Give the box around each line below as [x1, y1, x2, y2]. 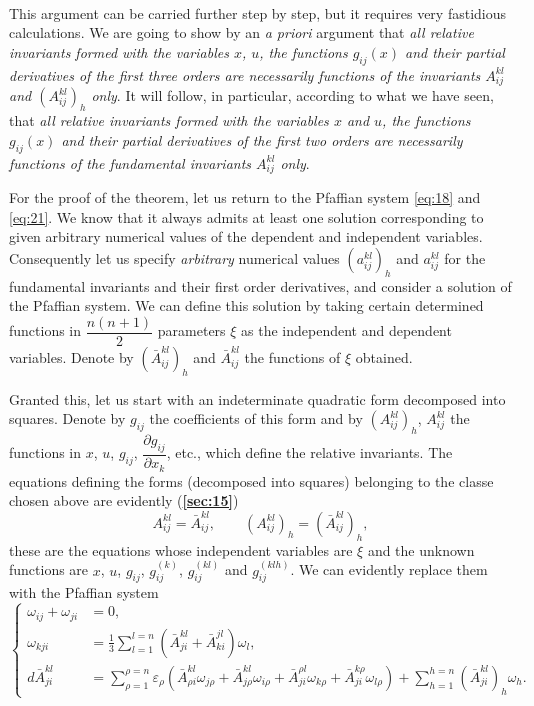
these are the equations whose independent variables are [9, 539, 353, 560]
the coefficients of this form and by [149, 408, 363, 429]
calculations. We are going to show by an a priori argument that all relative [9, 22, 474, 43]
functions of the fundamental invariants [9, 152, 252, 173]
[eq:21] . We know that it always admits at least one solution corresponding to [9, 206, 484, 227]
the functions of [244, 347, 341, 368]
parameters [157, 320, 226, 341]
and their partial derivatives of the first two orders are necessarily [61, 129, 463, 150]
